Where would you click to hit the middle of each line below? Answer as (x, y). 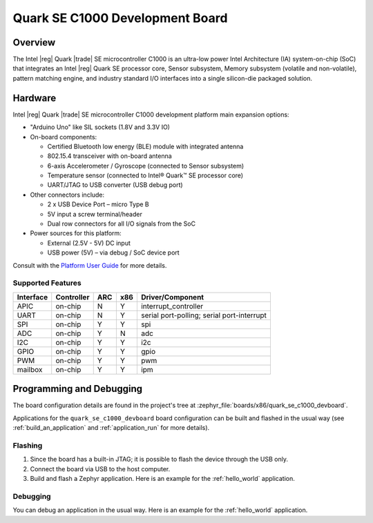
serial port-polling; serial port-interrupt (204, 315)
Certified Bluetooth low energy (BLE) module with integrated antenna (145, 146)
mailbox (30, 369)
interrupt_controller (172, 306)
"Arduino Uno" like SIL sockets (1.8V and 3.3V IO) (100, 127)
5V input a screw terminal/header (95, 214)
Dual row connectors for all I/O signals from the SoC (122, 224)
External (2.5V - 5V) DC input (89, 243)
